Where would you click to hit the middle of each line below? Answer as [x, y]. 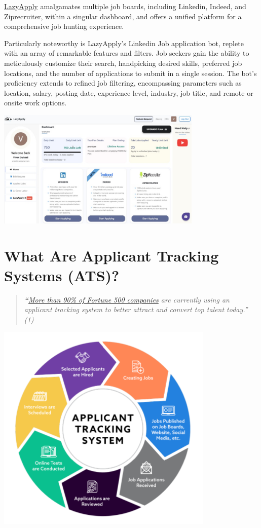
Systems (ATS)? [62, 275]
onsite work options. [35, 103]
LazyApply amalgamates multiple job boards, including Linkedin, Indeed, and [125, 6]
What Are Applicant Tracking [111, 255]
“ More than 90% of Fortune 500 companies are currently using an [127, 299]
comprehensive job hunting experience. [64, 26]
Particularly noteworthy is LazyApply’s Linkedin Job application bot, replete [124, 43]
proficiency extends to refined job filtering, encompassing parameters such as [123, 83]
